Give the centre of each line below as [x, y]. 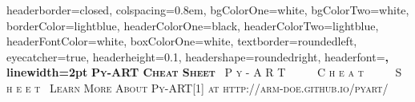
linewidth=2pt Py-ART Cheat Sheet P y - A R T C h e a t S [204, 72]
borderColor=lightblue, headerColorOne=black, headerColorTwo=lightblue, [193, 25]
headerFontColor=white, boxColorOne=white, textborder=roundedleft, [182, 41]
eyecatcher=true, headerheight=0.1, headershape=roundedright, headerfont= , [197, 56]
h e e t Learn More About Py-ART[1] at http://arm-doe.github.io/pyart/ [197, 87]
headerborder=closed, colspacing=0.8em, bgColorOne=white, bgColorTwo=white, [208, 10]
